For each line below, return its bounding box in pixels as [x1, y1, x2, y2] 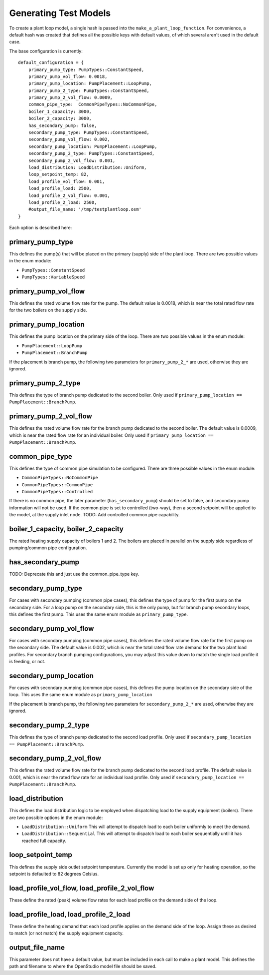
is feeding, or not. [9, 659, 46, 665]
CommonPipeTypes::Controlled [21, 489, 93, 494]
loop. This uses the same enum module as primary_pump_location [9, 692, 152, 698]
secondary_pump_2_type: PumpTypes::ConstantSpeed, [28, 150, 155, 156]
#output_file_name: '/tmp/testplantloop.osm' [28, 206, 142, 212]
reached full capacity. [21, 838, 67, 844]
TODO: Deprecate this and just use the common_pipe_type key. [9, 571, 139, 577]
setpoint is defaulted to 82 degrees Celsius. [9, 871, 99, 877]
